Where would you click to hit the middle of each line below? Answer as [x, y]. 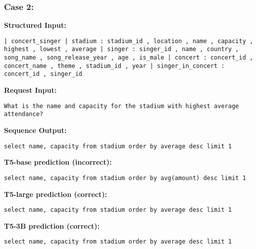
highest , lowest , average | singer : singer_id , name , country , [122, 49]
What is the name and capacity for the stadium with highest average [122, 106]
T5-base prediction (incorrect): [58, 162]
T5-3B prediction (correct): [52, 225]
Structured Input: [35, 25]
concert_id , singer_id [43, 74]
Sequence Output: [35, 130]
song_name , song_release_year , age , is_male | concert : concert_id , [129, 58]
